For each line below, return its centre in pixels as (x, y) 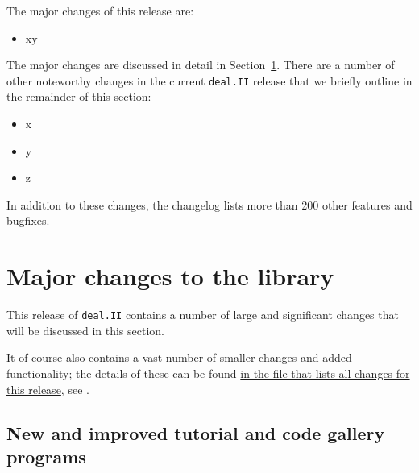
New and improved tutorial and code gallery (196, 432)
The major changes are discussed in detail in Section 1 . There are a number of (201, 65)
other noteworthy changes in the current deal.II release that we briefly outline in (209, 80)
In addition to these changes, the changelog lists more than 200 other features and (209, 204)
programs (46, 456)
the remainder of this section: (79, 96)
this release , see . (48, 389)
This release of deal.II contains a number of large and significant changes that (203, 315)
